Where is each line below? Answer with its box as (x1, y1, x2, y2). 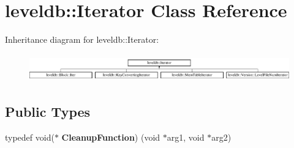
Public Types (5, 102, 91, 120)
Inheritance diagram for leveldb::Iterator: (5, 33, 159, 46)
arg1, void (167, 130, 205, 143)
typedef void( (5, 130, 55, 143)
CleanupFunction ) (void (61, 130, 160, 143)
